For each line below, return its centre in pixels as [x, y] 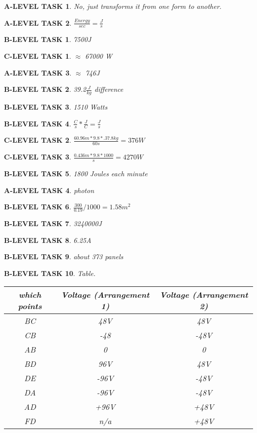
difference [109, 89]
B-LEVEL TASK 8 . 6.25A [48, 240]
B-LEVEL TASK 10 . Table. [50, 273]
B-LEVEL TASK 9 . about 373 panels [64, 256]
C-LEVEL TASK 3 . [38, 157]
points [30, 306]
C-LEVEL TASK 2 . [38, 140]
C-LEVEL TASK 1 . [38, 56]
